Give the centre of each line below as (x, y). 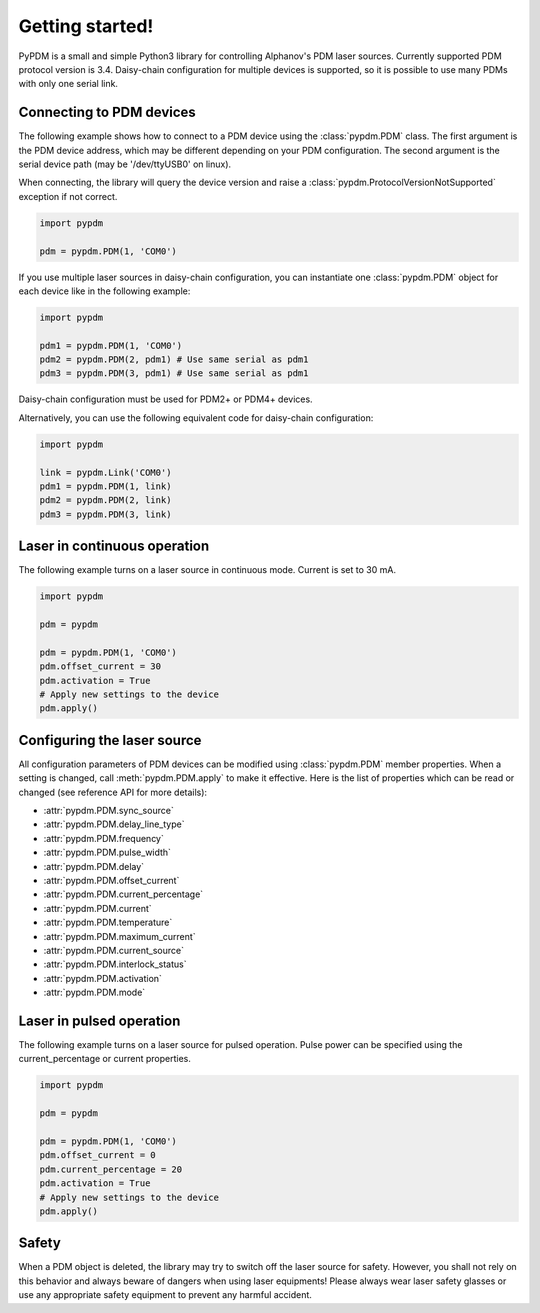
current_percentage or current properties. (105, 1059)
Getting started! (86, 26)
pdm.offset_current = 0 (98, 1155)
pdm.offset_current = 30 (100, 666)
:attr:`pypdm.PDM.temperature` (108, 922)
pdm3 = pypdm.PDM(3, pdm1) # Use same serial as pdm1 (174, 373)
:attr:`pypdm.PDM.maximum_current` (119, 936)
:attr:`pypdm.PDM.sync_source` (108, 811)
